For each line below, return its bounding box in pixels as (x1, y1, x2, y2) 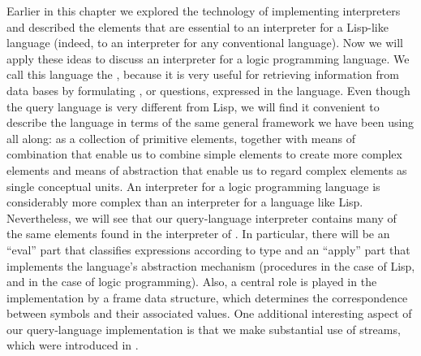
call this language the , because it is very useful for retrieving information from (6, 66, 399, 83)
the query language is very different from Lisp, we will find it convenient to (6, 98, 380, 115)
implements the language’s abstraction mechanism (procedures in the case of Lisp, (6, 257, 415, 274)
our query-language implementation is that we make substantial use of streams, (6, 320, 401, 337)
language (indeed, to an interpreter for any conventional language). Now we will (6, 34, 404, 51)
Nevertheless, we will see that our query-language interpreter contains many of (6, 209, 397, 226)
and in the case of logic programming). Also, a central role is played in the (6, 273, 377, 290)
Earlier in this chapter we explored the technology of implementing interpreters (6, 2, 401, 19)
